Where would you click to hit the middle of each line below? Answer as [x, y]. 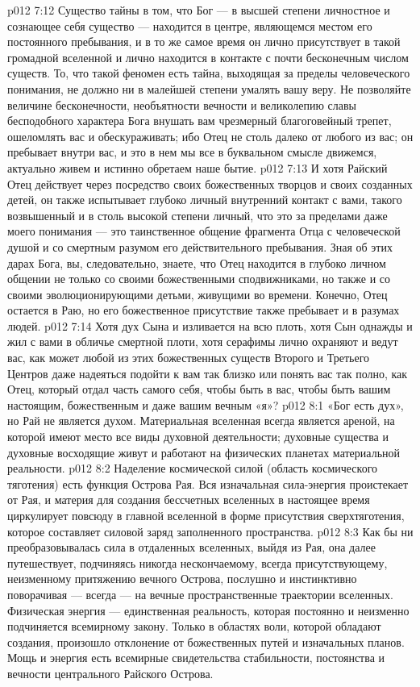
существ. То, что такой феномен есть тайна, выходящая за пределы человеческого [209, 73]
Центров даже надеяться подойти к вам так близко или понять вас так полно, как [208, 373]
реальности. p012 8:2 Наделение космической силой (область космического [193, 468]
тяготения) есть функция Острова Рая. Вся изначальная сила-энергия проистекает [208, 483]
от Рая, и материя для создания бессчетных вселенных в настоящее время [189, 500]
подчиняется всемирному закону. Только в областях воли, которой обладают [194, 626]
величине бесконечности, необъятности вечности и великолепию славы [182, 104]
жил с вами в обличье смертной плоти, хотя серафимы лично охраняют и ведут [203, 341]
